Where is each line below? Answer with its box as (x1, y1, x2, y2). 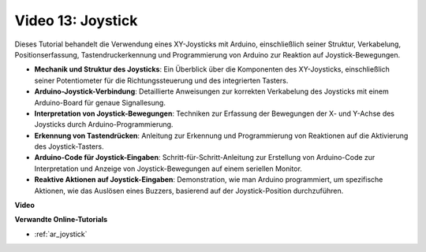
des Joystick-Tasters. (34, 142, 104, 151)
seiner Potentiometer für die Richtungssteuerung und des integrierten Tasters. (34, 76, 289, 85)
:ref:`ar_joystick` (34, 229, 88, 239)
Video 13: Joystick (14, 12, 138, 29)
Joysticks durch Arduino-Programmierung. (34, 120, 174, 129)
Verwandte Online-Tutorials (14, 215, 108, 224)
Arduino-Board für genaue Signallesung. (34, 98, 166, 107)
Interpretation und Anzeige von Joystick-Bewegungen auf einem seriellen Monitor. (34, 164, 303, 173)
